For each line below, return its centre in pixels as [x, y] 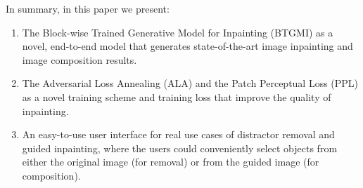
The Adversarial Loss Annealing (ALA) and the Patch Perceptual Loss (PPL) [190, 83]
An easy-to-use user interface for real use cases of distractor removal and [178, 134]
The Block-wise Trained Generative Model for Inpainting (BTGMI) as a [178, 32]
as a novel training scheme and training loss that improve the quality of [177, 96]
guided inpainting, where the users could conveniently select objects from [180, 148]
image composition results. [79, 59]
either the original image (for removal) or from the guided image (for [171, 162]
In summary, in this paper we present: [88, 8]
